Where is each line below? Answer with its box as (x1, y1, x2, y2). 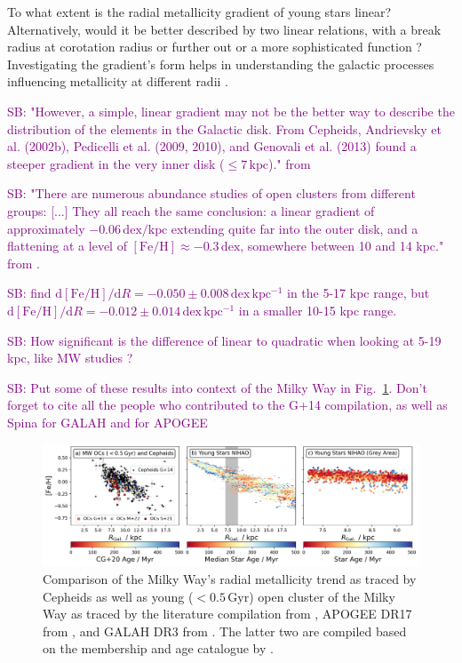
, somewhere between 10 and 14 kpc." (240, 236, 444, 255)
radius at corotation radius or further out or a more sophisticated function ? (7, 37, 422, 56)
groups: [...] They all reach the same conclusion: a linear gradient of (7, 201, 375, 220)
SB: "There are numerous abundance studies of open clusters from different (7, 184, 416, 203)
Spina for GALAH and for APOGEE (7, 412, 208, 431)
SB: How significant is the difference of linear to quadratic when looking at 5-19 (7, 331, 442, 349)
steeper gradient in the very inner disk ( (7, 154, 225, 172)
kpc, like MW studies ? (7, 348, 133, 367)
